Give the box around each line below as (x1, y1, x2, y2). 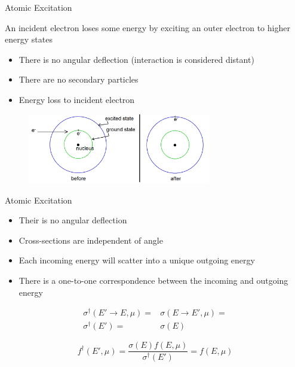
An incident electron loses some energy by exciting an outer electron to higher (5, 21, 290, 34)
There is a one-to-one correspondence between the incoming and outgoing (19, 274, 288, 286)
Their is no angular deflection (19, 214, 127, 226)
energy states (5, 33, 53, 46)
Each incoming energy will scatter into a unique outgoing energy (19, 254, 255, 266)
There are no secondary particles (19, 73, 139, 86)
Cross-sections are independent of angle (19, 233, 163, 246)
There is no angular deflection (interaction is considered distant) (19, 53, 254, 65)
